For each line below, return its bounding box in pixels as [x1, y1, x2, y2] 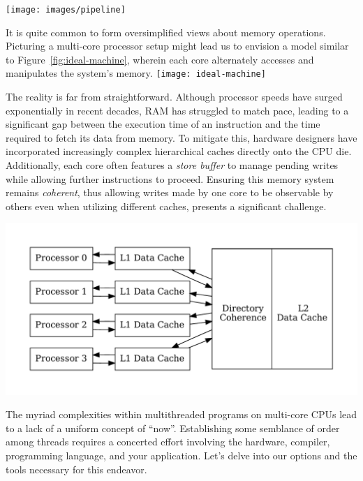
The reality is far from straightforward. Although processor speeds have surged [6, 89, 343, 104]
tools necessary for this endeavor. [6, 461, 147, 476]
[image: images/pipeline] [6, 5, 126, 15]
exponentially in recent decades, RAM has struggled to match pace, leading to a [6, 103, 349, 117]
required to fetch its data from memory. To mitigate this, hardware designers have [6, 130, 357, 145]
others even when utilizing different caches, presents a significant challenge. [6, 198, 327, 213]
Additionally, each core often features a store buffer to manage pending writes [6, 158, 339, 172]
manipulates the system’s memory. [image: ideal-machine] [6, 66, 266, 80]
